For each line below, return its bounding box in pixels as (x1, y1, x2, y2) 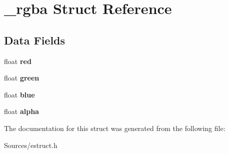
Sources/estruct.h (4, 139, 57, 150)
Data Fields (4, 32, 65, 47)
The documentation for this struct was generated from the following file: (4, 122, 225, 133)
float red (4, 55, 31, 66)
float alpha (4, 106, 39, 116)
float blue (4, 89, 35, 99)
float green (4, 72, 39, 83)
